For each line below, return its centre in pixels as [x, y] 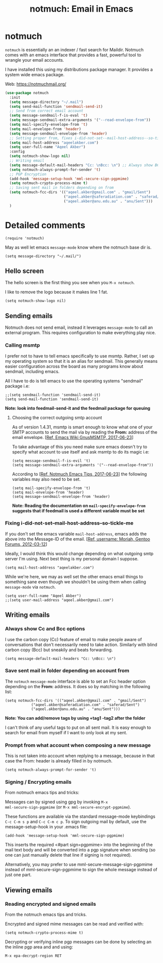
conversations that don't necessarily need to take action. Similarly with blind [81, 644]
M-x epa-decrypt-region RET [33, 956]
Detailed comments [45, 225]
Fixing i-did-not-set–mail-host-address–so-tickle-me [69, 523]
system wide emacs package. [35, 74]
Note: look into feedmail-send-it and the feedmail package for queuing [78, 408]
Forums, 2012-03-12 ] [26, 544]
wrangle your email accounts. [35, 60]
